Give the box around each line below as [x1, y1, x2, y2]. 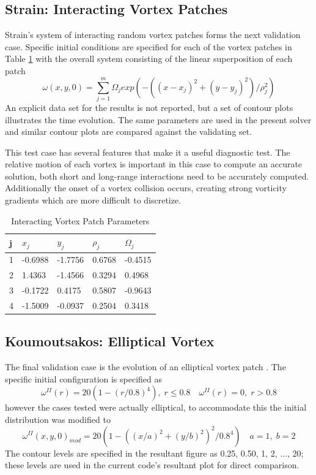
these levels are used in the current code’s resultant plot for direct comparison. [5, 458, 299, 471]
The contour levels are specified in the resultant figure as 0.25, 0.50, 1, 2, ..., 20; [5, 446, 304, 459]
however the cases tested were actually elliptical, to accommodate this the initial [5, 401, 307, 414]
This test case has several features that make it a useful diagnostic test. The [5, 145, 290, 158]
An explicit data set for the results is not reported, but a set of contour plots [5, 101, 293, 113]
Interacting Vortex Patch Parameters [11, 214, 150, 227]
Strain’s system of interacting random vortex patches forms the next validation [5, 28, 301, 41]
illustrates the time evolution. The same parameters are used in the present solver [5, 113, 312, 126]
